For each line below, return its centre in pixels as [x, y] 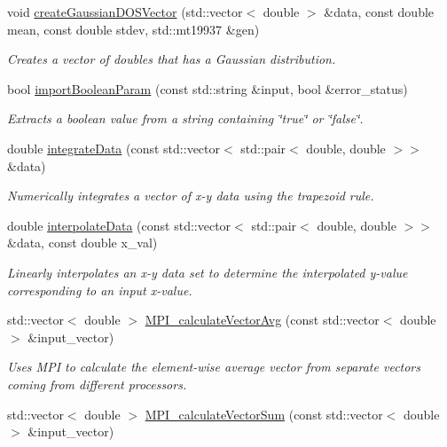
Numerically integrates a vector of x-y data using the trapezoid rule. [191, 196]
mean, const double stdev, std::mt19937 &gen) [133, 29]
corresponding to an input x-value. [100, 290]
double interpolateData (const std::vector [119, 225]
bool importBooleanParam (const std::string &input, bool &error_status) [208, 88]
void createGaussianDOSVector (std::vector [125, 12]
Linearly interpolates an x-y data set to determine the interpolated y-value [208, 272]
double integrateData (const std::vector [114, 148]
